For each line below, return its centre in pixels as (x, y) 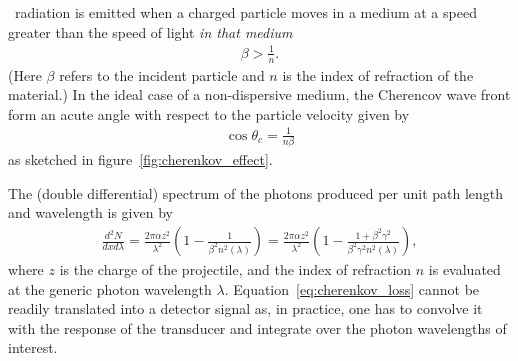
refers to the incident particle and (162, 74)
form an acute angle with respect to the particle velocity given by (209, 113)
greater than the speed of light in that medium (150, 31)
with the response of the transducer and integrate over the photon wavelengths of (257, 327)
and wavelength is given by (90, 212)
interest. (33, 347)
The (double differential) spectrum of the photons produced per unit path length (256, 192)
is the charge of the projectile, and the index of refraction (235, 269)
